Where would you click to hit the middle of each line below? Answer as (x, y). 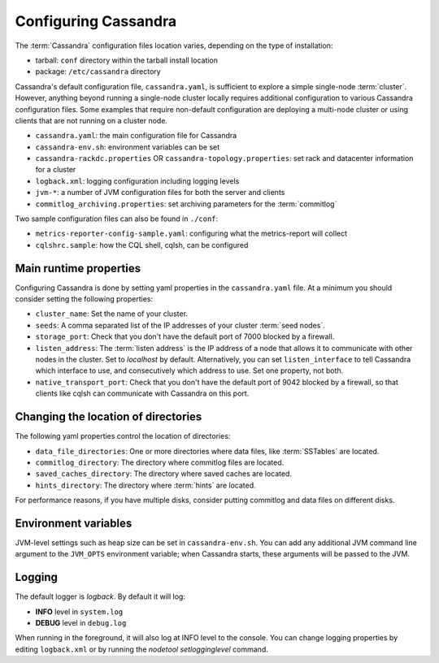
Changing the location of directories (109, 417)
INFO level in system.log (79, 611)
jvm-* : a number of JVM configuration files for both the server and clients (160, 193)
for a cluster (56, 170)
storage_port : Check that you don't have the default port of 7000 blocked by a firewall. (185, 336)
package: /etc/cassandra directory (98, 71)
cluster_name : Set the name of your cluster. (112, 314)
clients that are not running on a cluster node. (91, 120)
